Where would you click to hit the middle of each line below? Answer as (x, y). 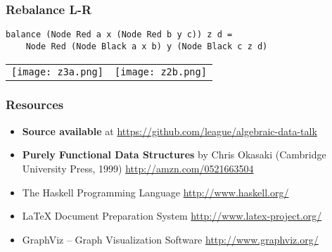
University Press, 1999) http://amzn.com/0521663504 (138, 168)
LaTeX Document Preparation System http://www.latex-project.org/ (172, 216)
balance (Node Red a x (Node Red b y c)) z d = (119, 35)
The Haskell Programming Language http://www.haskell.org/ (155, 192)
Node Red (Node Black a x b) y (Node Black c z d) (147, 46)
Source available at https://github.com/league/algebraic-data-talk (170, 131)
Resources (35, 105)
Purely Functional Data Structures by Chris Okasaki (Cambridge (174, 155)
